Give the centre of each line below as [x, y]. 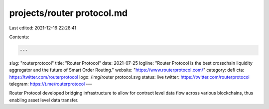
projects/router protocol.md [68, 13]
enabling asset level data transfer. [44, 100]
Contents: [19, 37]
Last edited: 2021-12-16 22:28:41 [43, 28]
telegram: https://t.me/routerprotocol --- [51, 84]
